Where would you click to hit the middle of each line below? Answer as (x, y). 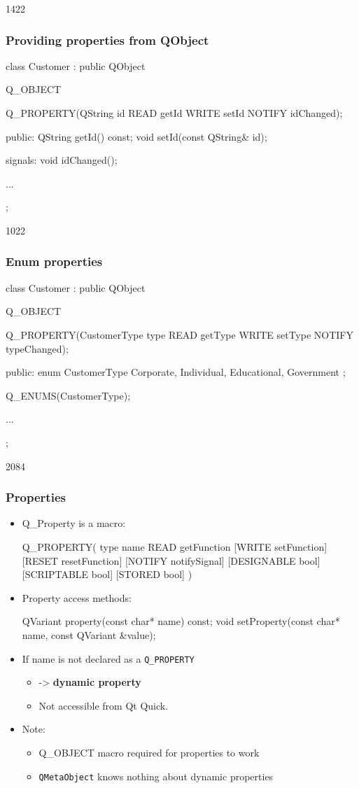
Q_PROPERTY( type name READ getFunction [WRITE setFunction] (175, 546)
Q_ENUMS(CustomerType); (68, 395)
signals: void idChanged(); (62, 160)
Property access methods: (77, 597)
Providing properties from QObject (107, 40)
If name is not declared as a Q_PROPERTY (108, 658)
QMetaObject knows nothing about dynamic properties (156, 776)
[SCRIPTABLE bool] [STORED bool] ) (107, 574)
